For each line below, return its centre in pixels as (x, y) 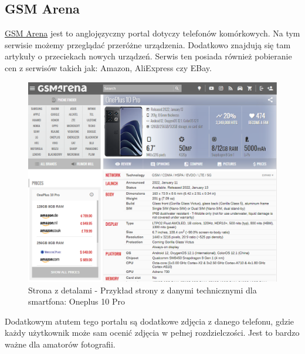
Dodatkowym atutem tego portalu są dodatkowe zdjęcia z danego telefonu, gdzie (150, 321)
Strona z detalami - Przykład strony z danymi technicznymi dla (143, 290)
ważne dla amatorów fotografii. (60, 344)
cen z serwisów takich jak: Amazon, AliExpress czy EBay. (108, 67)
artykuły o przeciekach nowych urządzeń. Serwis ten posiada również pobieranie (148, 56)
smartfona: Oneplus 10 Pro (77, 301)
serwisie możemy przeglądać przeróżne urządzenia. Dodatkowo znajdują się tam (148, 44)
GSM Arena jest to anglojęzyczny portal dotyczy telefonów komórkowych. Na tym (152, 33)
